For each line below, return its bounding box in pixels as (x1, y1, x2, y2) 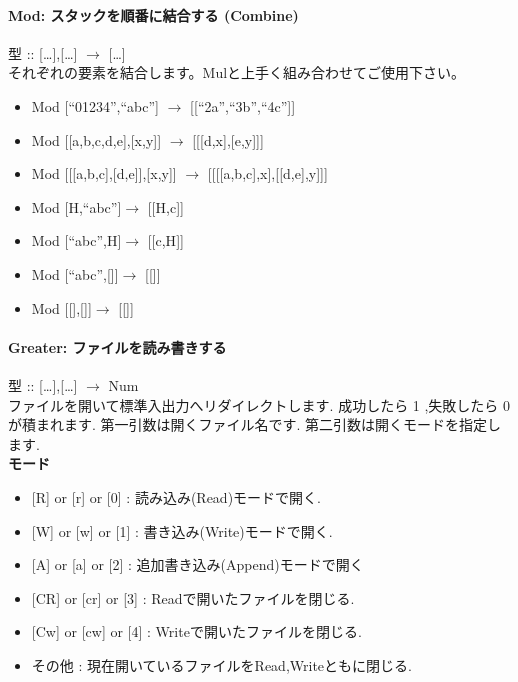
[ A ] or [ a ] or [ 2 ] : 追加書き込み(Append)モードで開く (31, 554, 364, 575)
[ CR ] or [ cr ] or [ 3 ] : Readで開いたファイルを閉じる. (31, 587, 355, 608)
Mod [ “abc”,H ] (31, 230, 122, 251)
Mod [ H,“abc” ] (31, 196, 122, 217)
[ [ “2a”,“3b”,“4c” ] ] (190, 95, 296, 116)
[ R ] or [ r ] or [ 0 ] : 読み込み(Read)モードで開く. (31, 486, 321, 507)
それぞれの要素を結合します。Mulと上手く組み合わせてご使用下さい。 (8, 62, 466, 83)
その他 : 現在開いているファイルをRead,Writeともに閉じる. (31, 654, 412, 675)
